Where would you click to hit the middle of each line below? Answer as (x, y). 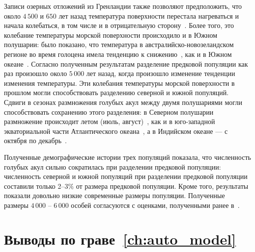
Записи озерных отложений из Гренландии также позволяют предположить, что (123, 6)
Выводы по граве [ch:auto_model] (120, 239)
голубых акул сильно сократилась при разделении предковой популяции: (113, 166)
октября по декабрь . (35, 140)
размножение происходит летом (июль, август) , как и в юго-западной (110, 121)
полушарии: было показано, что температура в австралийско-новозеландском (119, 44)
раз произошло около (36, 73)
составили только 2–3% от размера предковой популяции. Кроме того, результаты (126, 186)
